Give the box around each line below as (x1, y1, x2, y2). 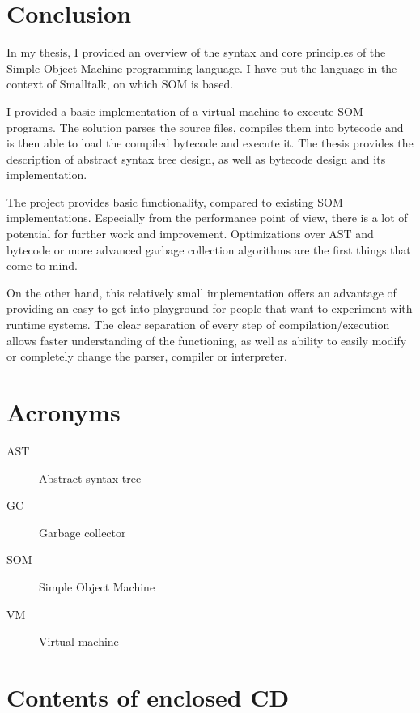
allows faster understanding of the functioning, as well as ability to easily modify (6, 331, 407, 348)
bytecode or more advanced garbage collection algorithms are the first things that (6, 241, 411, 258)
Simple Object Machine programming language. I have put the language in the (6, 59, 397, 76)
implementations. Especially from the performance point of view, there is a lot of (6, 209, 408, 226)
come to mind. (6, 257, 78, 274)
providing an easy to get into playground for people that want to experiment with (6, 300, 413, 317)
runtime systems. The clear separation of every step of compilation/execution (6, 316, 390, 333)
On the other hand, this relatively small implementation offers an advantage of (6, 284, 397, 301)
